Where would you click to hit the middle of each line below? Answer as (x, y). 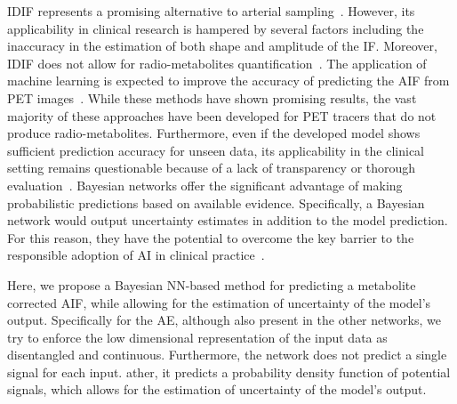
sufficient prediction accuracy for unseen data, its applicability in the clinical (216, 150)
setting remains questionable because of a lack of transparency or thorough (212, 168)
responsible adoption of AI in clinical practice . (136, 255)
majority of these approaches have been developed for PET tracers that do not (222, 115)
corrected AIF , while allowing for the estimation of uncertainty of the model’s (219, 302)
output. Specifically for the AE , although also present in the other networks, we (224, 320)
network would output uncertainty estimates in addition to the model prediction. (228, 220)
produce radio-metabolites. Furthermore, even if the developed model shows (214, 133)
